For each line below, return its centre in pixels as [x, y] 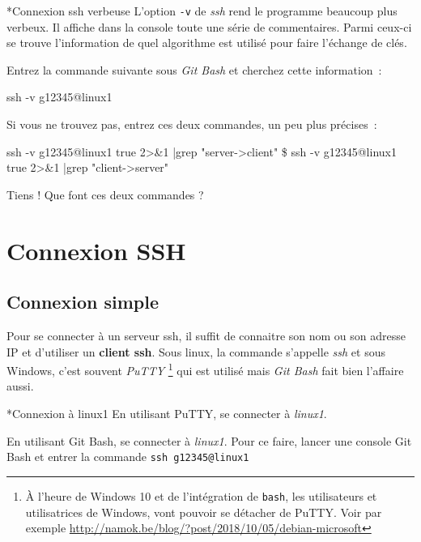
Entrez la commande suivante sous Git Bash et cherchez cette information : [194, 69]
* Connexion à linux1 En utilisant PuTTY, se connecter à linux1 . [167, 414]
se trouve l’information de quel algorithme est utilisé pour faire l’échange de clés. [207, 43]
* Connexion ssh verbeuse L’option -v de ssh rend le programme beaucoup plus [202, 11]
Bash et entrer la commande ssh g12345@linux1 [128, 457]
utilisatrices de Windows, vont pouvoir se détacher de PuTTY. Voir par [204, 512]
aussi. [20, 386]
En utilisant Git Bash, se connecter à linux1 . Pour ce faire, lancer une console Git [209, 440]
